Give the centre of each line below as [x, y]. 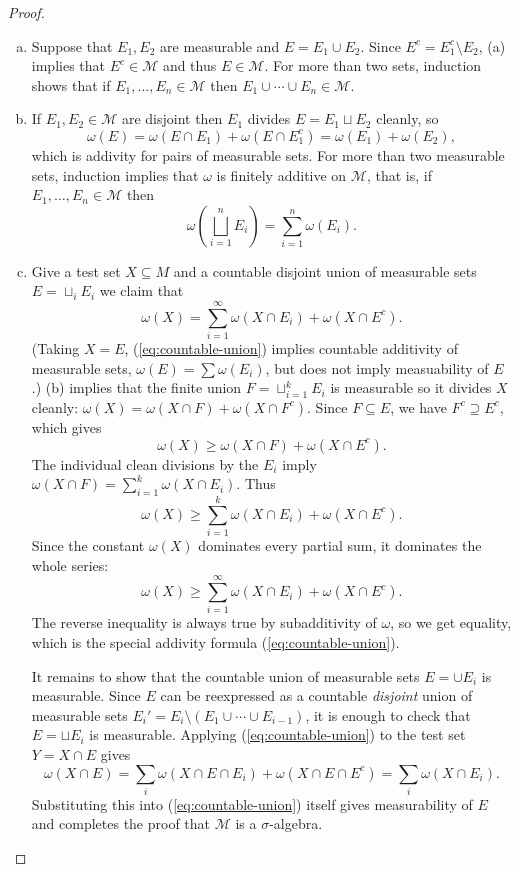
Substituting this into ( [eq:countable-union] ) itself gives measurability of [252, 803]
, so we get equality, [451, 622]
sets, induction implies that [115, 174]
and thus [189, 65]
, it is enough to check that [388, 714]
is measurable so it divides [411, 387]
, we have [418, 406]
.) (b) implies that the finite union [136, 387]
